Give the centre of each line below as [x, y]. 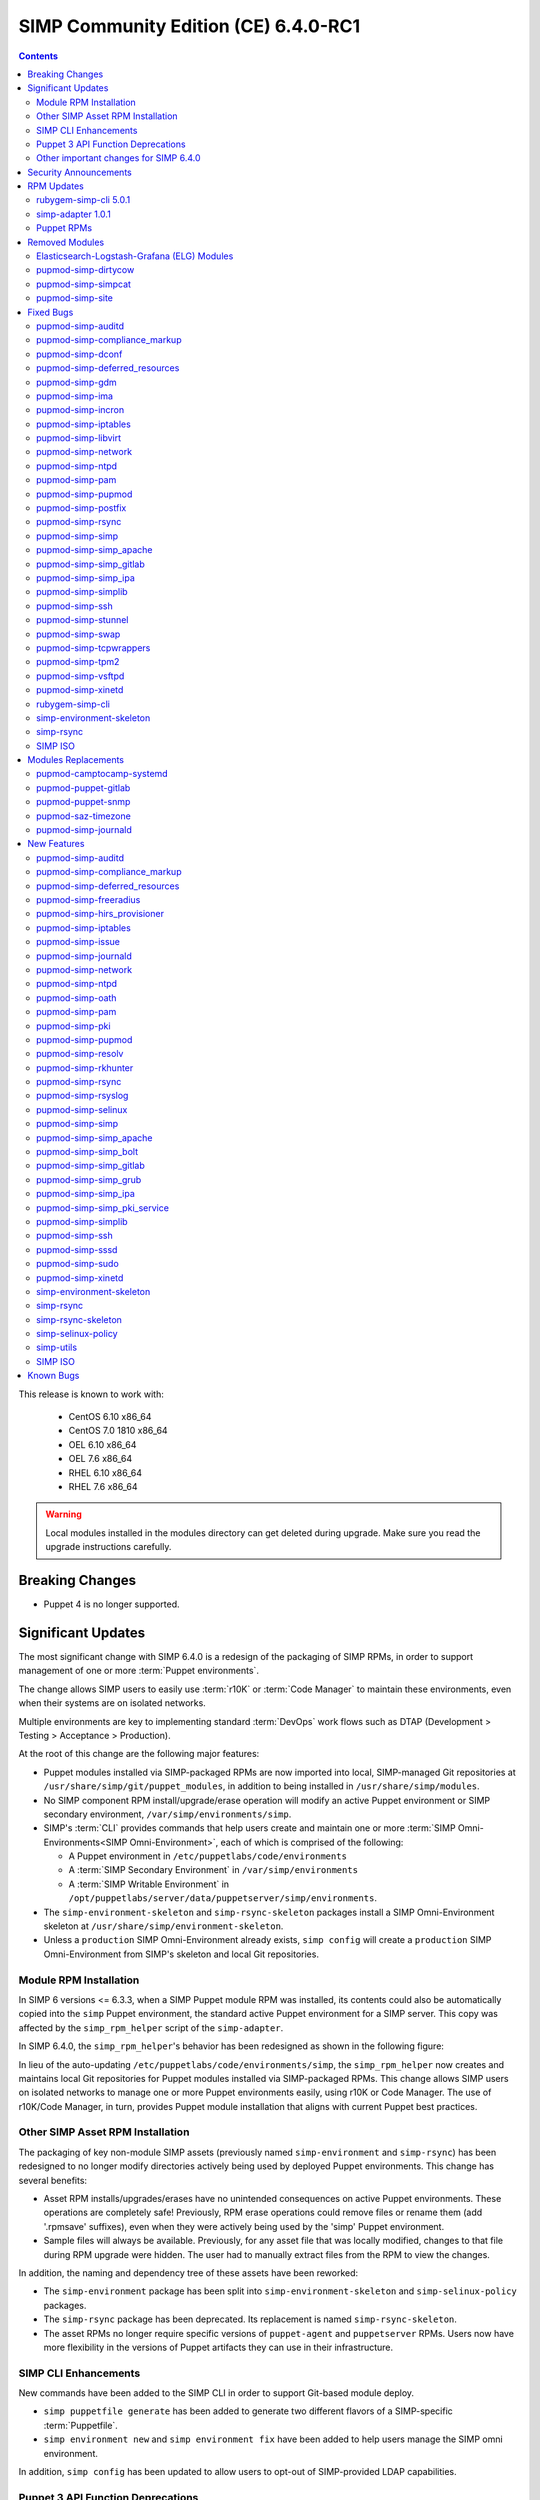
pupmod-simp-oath [76, 997]
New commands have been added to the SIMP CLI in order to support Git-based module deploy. [216, 2393]
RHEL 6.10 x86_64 [105, 1472]
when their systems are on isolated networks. [112, 1703]
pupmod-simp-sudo [77, 1264]
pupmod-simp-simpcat [84, 284]
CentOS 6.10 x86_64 [110, 1417]
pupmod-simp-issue [78, 942]
